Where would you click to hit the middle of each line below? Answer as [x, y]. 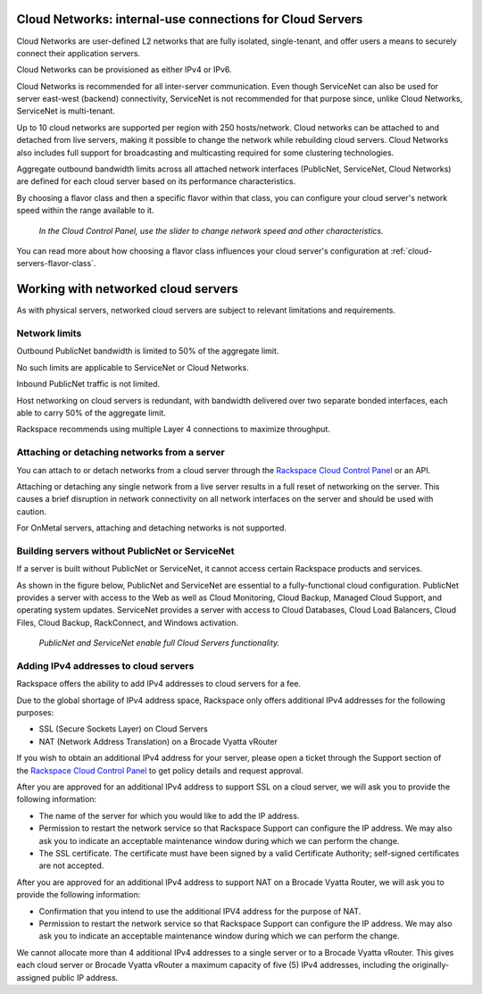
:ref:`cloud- [411, 251]
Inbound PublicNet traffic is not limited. [88, 384]
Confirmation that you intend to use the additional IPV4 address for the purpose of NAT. [200, 911]
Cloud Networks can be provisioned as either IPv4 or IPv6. [124, 70]
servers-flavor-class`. [56, 263]
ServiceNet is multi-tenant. [66, 111]
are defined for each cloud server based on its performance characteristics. [156, 181]
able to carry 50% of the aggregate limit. [91, 413]
